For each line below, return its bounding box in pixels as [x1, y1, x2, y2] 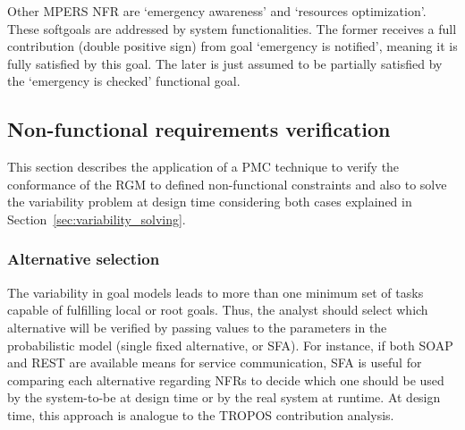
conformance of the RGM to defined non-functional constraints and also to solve [7, 174, 447, 193]
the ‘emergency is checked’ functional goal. [7, 72, 241, 90]
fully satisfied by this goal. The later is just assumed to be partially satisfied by [7, 54, 443, 72]
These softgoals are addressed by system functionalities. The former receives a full [7, 19, 457, 38]
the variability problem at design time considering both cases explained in [7, 192, 412, 211]
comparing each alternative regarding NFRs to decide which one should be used [7, 370, 444, 389]
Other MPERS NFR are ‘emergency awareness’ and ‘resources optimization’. [7, 2, 427, 20]
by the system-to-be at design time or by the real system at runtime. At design [7, 388, 441, 407]
